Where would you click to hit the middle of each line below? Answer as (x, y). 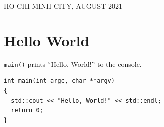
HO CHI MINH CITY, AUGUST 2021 (63, 6)
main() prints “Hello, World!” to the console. (73, 64)
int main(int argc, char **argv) (59, 81)
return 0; (27, 110)
